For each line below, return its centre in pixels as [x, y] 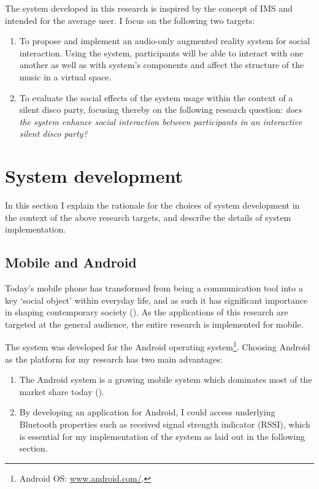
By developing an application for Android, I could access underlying [147, 412]
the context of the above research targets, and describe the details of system [148, 217]
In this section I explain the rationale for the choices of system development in [152, 205]
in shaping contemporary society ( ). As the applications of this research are [147, 312]
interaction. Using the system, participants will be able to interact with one [161, 52]
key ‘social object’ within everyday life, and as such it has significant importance [156, 300]
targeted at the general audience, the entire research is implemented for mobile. [154, 324]
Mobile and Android [71, 262]
